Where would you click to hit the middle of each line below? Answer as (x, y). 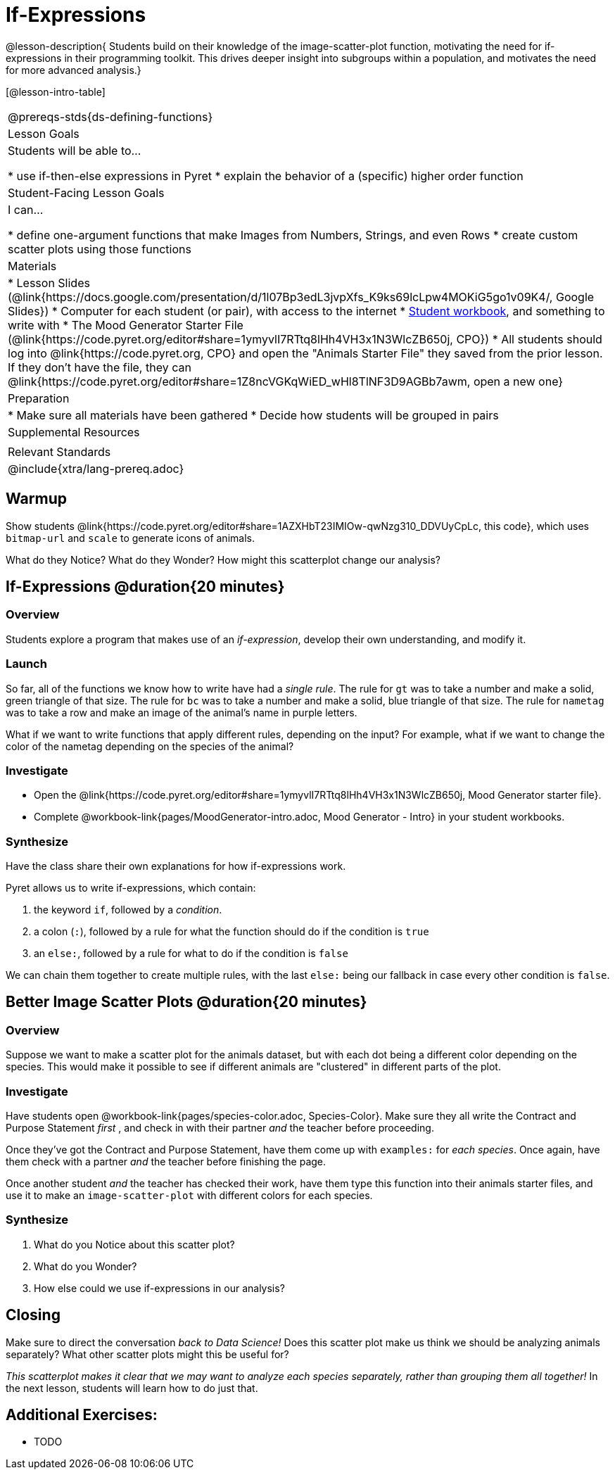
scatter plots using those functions (100, 249)
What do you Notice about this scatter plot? (134, 1244)
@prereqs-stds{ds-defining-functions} (110, 116)
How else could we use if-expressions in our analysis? (159, 1288)
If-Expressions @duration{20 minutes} (145, 587)
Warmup (36, 499)
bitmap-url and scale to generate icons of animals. (130, 538)
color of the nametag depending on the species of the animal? (150, 746)
